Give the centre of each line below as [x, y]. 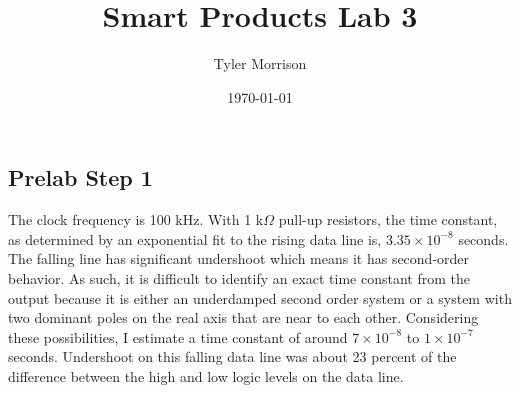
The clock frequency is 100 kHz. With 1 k [136, 219]
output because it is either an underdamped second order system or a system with [260, 297]
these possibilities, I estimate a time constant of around [178, 336]
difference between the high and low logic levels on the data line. [206, 375]
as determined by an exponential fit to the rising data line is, [195, 238]
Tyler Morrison [260, 63]
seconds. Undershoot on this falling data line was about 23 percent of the [232, 356]
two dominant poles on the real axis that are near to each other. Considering [243, 317]
